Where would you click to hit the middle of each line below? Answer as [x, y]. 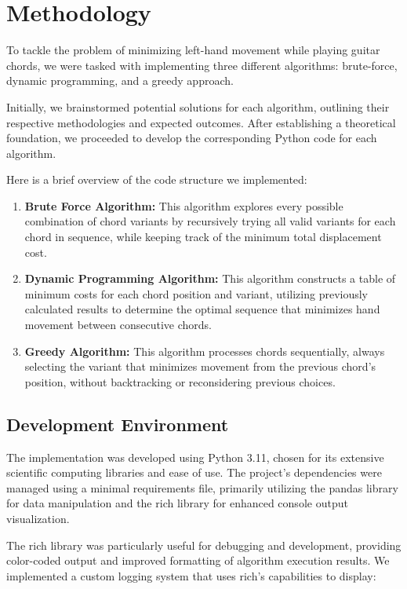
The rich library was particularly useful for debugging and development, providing [204, 545]
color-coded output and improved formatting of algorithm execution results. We [198, 560]
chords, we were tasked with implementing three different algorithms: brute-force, [202, 65]
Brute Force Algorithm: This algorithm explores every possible [184, 205]
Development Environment [118, 424]
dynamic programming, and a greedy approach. [120, 80]
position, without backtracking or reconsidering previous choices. [180, 381]
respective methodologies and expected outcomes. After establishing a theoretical [201, 122]
